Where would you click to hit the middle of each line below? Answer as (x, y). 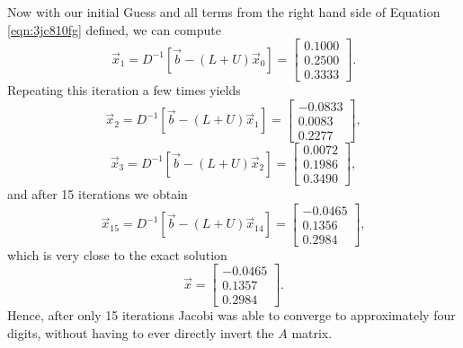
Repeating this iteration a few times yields (124, 90)
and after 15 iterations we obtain (98, 194)
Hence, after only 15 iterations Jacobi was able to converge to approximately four (231, 315)
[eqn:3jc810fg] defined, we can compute (115, 29)
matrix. (312, 333)
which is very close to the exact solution (117, 254)
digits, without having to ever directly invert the (141, 333)
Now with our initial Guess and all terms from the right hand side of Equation (224, 12)
